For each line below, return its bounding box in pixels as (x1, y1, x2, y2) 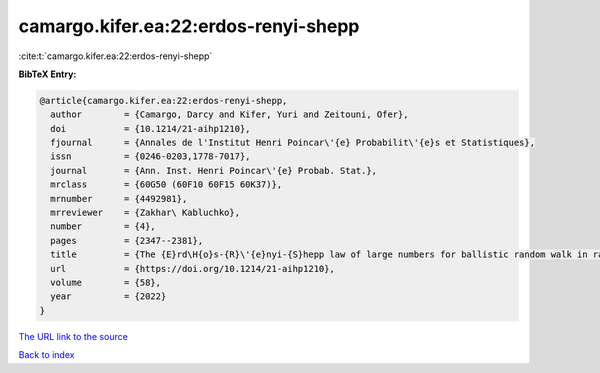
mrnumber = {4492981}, (50, 193, 188, 204)
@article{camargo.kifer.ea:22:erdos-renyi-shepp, (39, 95, 288, 106)
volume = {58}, (50, 277, 162, 288)
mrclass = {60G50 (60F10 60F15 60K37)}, (50, 179, 283, 190)
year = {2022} (50, 291, 167, 302)
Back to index (18, 349, 75, 361)
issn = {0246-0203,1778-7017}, (50, 151, 251, 162)
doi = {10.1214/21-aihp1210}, (50, 123, 251, 134)
